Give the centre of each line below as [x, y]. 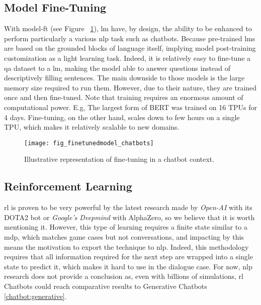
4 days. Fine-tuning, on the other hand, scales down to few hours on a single [122, 117]
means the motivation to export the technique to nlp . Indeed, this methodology [126, 246]
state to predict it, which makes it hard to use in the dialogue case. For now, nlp [128, 266]
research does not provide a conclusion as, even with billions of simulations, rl [124, 276]
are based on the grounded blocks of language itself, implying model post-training [130, 48]
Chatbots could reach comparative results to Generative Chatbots [106, 286]
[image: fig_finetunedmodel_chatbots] [89, 143]
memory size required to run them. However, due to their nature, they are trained [130, 87]
